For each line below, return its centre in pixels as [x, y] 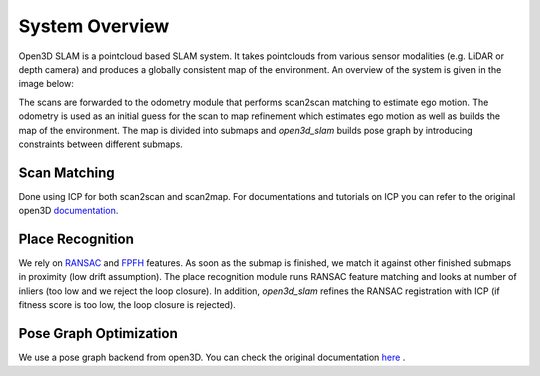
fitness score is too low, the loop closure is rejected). [127, 305]
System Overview [94, 26]
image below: [46, 84]
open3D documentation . [68, 211]
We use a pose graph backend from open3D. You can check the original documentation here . [212, 357]
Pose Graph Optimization [98, 333]
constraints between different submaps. [101, 144]
